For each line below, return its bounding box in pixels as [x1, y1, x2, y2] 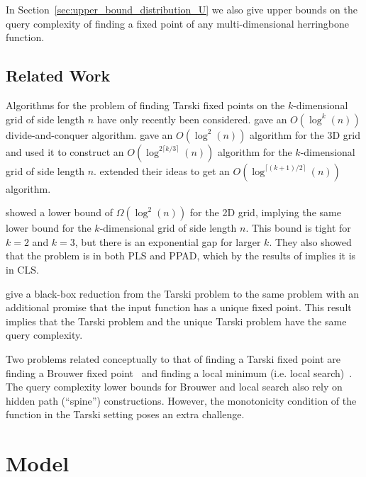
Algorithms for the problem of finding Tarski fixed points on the [6, 97, 285, 112]
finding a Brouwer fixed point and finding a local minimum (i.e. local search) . [6, 365, 353, 380]
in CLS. [6, 262, 39, 276]
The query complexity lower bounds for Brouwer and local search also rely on [6, 379, 343, 394]
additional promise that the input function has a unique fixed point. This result [6, 300, 352, 315]
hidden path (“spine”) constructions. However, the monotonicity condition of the [6, 393, 357, 408]
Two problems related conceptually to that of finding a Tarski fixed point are [6, 351, 341, 366]
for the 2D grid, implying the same [189, 205, 341, 220]
